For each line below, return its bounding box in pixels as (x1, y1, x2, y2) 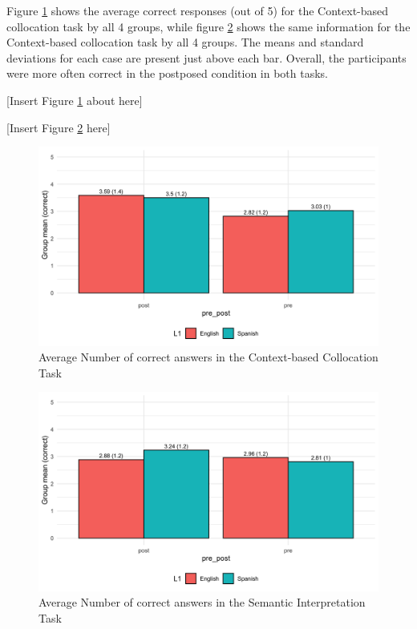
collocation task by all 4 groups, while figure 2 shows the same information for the (6, 18, 411, 34)
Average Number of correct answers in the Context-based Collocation (38, 349, 379, 365)
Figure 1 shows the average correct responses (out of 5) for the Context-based (6, 2, 389, 18)
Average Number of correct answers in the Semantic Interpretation (38, 594, 366, 611)
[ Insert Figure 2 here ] (6, 119, 111, 135)
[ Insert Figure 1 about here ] (6, 91, 143, 108)
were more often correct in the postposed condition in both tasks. (6, 65, 329, 82)
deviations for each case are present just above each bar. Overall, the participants (6, 49, 407, 66)
